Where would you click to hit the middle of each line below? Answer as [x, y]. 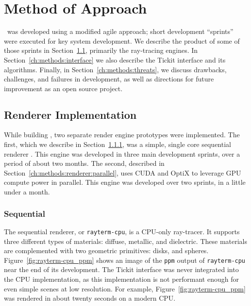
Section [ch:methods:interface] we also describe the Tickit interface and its [115, 59]
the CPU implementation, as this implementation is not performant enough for [121, 279]
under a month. [27, 192]
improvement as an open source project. [63, 88]
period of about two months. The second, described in [84, 163]
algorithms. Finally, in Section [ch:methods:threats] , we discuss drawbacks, [115, 69]
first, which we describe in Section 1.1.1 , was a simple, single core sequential [117, 144]
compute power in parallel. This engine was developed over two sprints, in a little [125, 182]
